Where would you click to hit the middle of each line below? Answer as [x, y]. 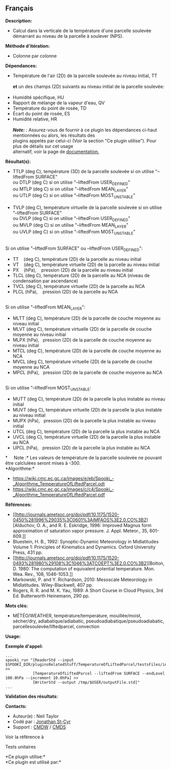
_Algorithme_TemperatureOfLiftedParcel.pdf [59, 494]
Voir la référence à [25, 737]
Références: [19, 504]
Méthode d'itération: [27, 46]
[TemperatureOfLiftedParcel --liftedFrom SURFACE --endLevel [99, 673]
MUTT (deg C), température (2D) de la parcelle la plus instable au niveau [89, 399]
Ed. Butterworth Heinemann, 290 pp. [51, 596]
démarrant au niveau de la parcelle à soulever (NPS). [68, 36]
